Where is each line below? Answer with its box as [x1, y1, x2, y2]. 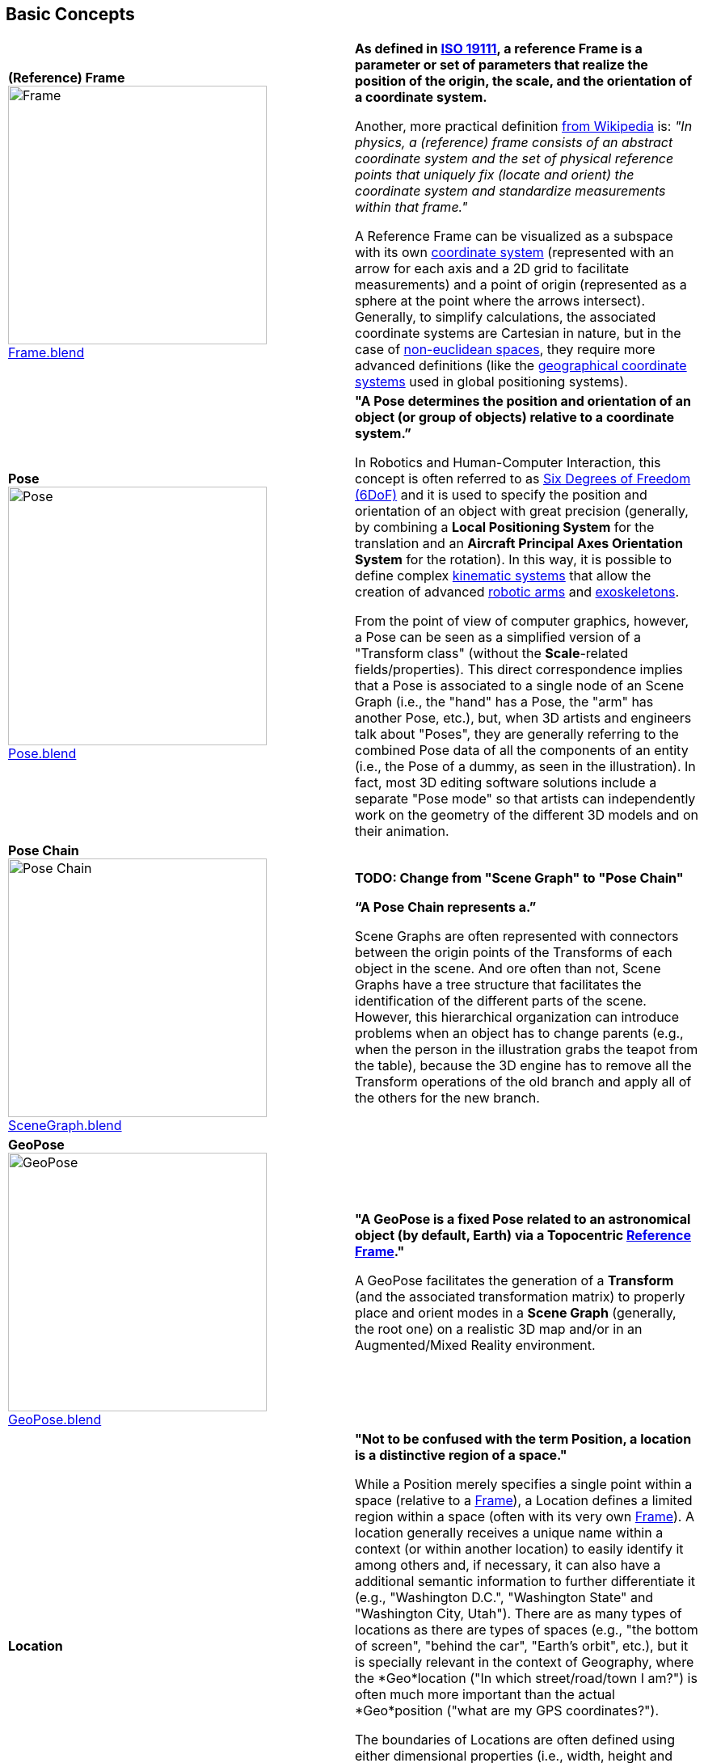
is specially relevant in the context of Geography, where [355, 1654, 694, 1671]
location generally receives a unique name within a [355, 1525, 664, 1542]
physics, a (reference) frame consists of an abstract [355, 134, 673, 151]
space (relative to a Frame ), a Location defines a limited [355, 1492, 693, 1509]
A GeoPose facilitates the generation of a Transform [355, 1272, 674, 1289]
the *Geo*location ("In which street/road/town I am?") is [355, 1670, 698, 1687]
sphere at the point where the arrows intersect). [355, 293, 646, 310]
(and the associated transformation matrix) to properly [355, 1289, 685, 1305]
